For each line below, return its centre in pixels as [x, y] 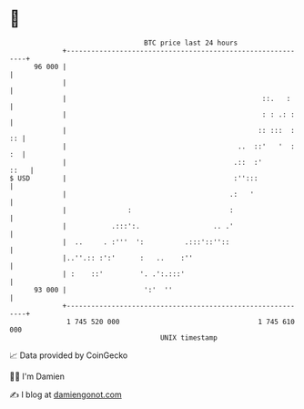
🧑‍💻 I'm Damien [37, 376]
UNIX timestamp [189, 337]
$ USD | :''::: [134, 178]
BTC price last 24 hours [191, 43]
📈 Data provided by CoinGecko [69, 355]
